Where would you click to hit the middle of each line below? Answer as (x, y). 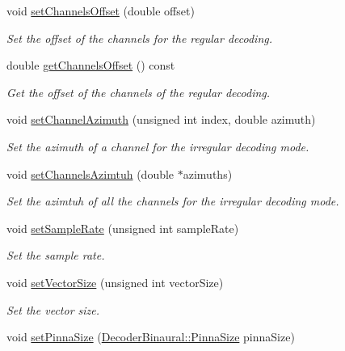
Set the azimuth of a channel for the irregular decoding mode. (158, 146)
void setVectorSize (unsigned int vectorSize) (115, 282)
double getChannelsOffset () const (91, 65)
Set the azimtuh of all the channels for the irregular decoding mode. (173, 201)
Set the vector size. (53, 309)
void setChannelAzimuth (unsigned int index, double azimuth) (161, 119)
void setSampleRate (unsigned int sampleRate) (123, 228)
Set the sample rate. (56, 255)
